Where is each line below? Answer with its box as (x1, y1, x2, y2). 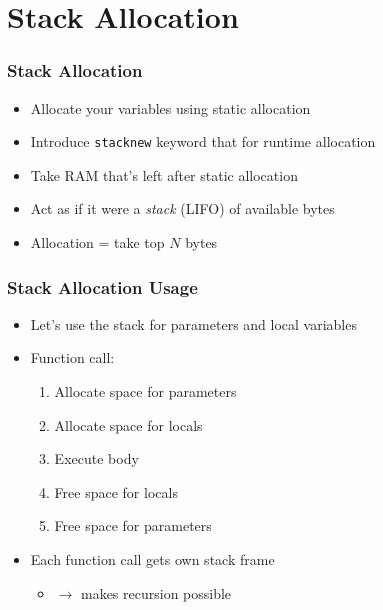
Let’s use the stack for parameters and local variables (30, 313, 357, 334)
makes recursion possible (80, 582, 232, 603)
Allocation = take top (30, 232, 165, 253)
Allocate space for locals (54, 414, 203, 435)
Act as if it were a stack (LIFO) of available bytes (30, 198, 335, 219)
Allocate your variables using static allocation (30, 97, 311, 118)
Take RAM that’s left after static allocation (30, 164, 298, 185)
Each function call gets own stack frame (30, 549, 275, 569)
